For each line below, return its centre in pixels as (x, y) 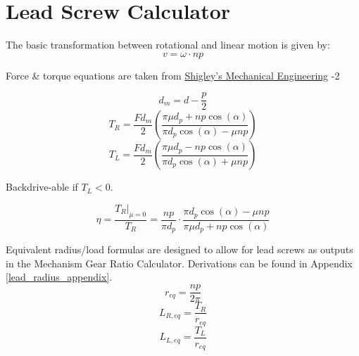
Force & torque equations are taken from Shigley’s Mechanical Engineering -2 (173, 75)
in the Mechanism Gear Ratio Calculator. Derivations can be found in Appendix (179, 263)
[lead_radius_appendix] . (59, 277)
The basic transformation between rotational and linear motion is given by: (168, 45)
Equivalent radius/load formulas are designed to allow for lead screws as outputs (179, 249)
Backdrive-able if (42, 187)
